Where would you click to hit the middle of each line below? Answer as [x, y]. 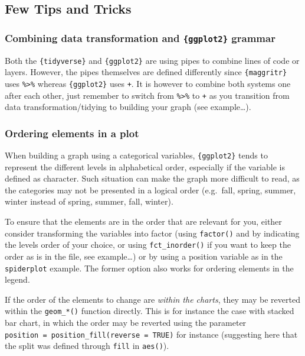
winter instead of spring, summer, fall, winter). [89, 201]
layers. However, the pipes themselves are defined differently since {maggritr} [146, 72]
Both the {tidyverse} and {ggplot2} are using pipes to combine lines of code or [152, 60]
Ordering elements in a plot [72, 133]
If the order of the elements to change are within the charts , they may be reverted [152, 299]
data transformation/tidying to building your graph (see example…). [128, 107]
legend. [17, 279]
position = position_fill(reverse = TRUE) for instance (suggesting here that [151, 334]
